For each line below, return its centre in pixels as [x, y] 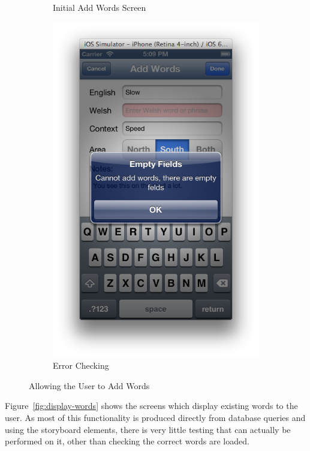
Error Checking [81, 365]
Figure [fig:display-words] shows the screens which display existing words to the [151, 406]
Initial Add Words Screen [100, 7]
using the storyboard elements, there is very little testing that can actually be [148, 429]
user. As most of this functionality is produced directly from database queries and [155, 417]
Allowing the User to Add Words [89, 385]
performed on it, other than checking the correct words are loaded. [127, 441]
